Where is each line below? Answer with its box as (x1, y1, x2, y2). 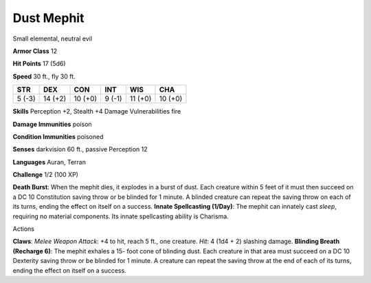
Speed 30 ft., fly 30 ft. (12, 72, 76, 81)
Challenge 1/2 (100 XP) (12, 171, 79, 179)
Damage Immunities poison (12, 120, 92, 128)
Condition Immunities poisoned (12, 132, 104, 140)
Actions (12, 224, 34, 233)
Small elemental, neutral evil (12, 34, 93, 43)
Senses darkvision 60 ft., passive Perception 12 (12, 145, 148, 154)
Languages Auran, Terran (12, 158, 86, 166)
